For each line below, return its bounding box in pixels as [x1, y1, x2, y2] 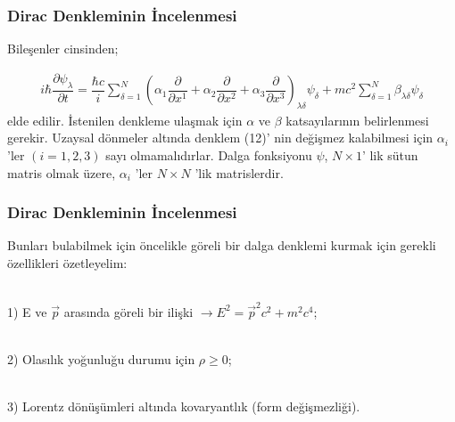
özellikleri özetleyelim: [7, 254, 128, 272]
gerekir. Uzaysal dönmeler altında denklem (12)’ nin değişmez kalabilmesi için [7, 128, 434, 147]
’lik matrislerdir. [194, 163, 284, 182]
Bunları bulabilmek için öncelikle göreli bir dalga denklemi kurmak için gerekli [7, 236, 436, 255]
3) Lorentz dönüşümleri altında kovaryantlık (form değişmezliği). [7, 397, 360, 416]
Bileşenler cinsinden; [7, 39, 119, 58]
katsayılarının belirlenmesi [285, 110, 429, 129]
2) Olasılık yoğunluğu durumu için [7, 350, 195, 369]
